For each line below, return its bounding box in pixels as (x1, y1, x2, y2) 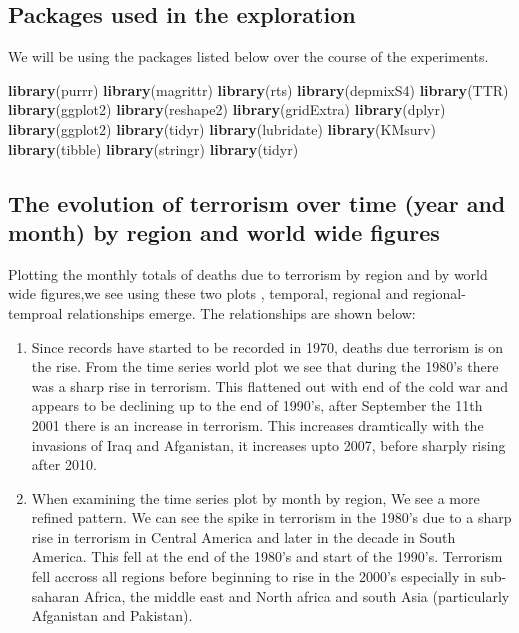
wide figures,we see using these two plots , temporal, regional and (8, 283, 409, 304)
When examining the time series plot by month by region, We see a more (31, 487, 480, 508)
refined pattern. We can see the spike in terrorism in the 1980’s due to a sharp (31, 507, 512, 528)
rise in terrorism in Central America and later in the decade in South (31, 526, 456, 547)
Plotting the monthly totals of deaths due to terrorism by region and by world (8, 263, 488, 284)
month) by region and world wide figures (8, 216, 440, 247)
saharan (31, 585, 80, 606)
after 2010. (31, 454, 97, 475)
